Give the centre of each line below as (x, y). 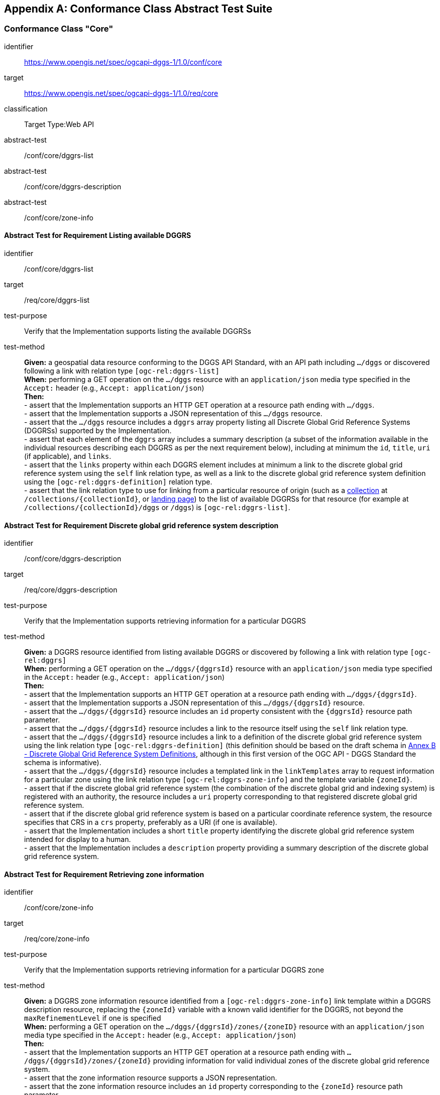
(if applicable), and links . (68, 456)
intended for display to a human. (78, 839)
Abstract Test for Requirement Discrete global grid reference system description (141, 525)
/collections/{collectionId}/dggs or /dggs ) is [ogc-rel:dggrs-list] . (157, 508)
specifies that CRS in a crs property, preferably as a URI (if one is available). (151, 822)
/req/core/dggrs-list (57, 300)
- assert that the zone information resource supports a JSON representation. (151, 1078)
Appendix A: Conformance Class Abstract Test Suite (138, 9)
